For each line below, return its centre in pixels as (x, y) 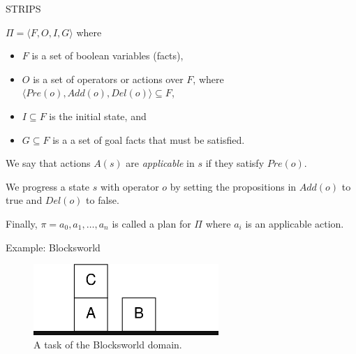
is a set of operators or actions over (108, 79)
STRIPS (23, 8)
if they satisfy (235, 163)
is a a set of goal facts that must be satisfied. (149, 139)
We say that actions (48, 163)
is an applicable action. (295, 223)
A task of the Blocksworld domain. (108, 345)
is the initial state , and (98, 116)
